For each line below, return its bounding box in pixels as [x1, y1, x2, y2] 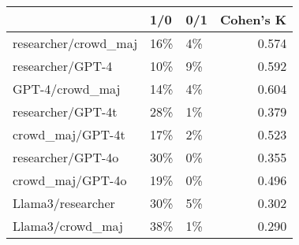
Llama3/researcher [13, 194, 115, 212]
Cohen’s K [219, 10, 287, 28]
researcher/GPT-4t [13, 102, 118, 121]
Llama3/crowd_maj [13, 217, 123, 235]
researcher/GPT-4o [13, 148, 119, 166]
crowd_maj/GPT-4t [13, 125, 125, 143]
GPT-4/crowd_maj [13, 80, 121, 98]
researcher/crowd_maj [13, 34, 138, 52]
